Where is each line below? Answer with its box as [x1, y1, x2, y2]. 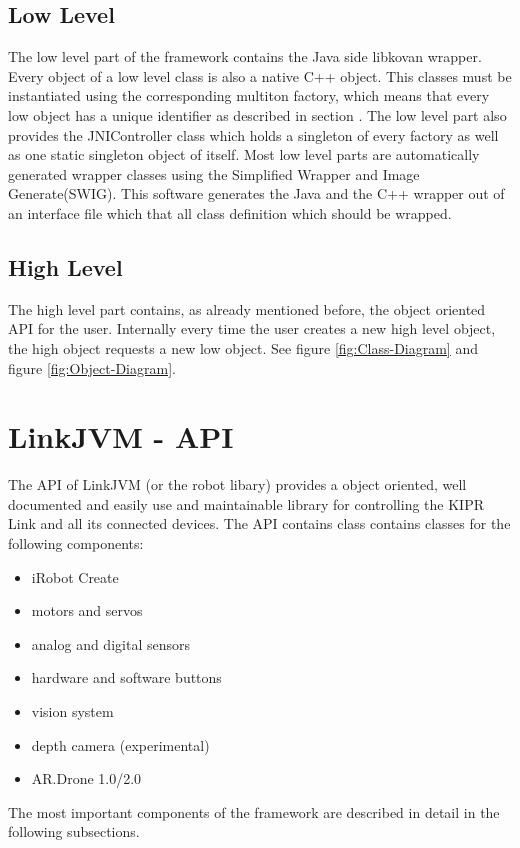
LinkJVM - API [8, 416, 234, 457]
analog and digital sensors [31, 633, 190, 654]
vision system [31, 701, 114, 721]
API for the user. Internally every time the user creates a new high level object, [8, 318, 496, 339]
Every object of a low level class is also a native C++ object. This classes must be [8, 65, 512, 86]
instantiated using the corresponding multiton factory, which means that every [8, 85, 490, 106]
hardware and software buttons [31, 667, 222, 688]
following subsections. [8, 821, 140, 842]
